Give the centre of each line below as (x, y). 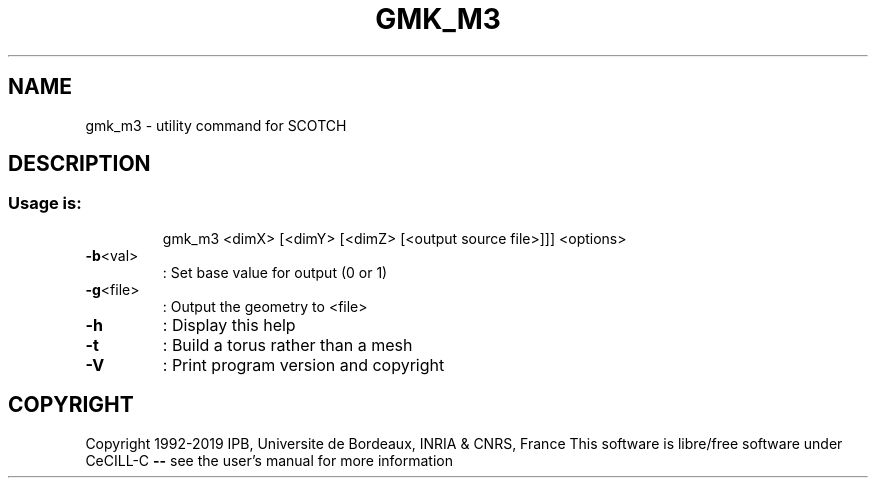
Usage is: (45, 203)
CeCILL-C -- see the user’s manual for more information (269, 460)
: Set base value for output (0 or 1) (275, 272)
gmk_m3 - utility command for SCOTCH (216, 125)
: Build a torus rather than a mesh (287, 344)
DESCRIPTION (79, 164)
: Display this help (229, 324)
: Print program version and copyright (303, 364)
